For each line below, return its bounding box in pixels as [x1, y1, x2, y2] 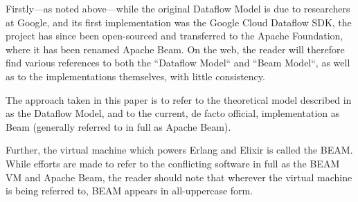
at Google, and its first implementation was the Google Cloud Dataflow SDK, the [6, 15, 352, 29]
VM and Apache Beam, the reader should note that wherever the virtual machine [6, 169, 352, 184]
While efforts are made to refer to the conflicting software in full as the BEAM [6, 156, 340, 170]
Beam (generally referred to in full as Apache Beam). [6, 119, 231, 134]
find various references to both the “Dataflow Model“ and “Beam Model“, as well [6, 55, 350, 70]
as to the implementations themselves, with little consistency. [6, 68, 265, 83]
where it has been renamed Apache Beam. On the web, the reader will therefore [6, 42, 345, 56]
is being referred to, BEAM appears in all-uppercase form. [6, 183, 253, 198]
